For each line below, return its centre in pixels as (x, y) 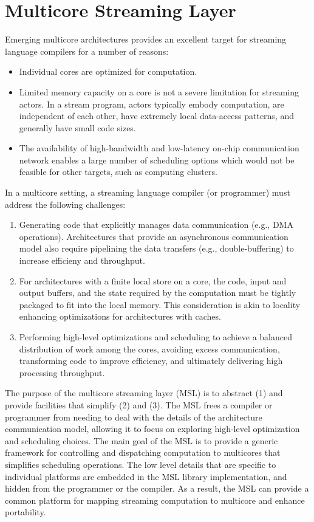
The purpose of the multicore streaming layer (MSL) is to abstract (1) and (144, 393)
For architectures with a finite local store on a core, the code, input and (153, 280)
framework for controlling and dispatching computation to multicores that (143, 452)
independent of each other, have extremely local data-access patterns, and (157, 116)
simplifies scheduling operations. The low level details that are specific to (141, 464)
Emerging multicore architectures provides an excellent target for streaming (146, 39)
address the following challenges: (65, 204)
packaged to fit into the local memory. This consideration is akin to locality (160, 304)
